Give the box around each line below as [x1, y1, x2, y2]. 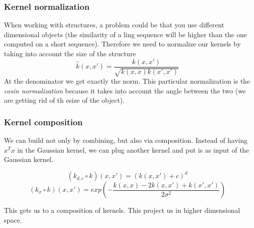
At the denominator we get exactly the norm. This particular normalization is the [4, 76, 250, 86]
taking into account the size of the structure [4, 48, 136, 58]
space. [4, 214, 22, 225]
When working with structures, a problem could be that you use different [4, 20, 225, 30]
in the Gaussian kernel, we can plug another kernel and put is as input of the [17, 144, 249, 155]
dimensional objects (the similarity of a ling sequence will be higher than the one [4, 29, 247, 39]
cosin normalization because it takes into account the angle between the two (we [4, 85, 246, 95]
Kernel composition [4, 115, 83, 128]
